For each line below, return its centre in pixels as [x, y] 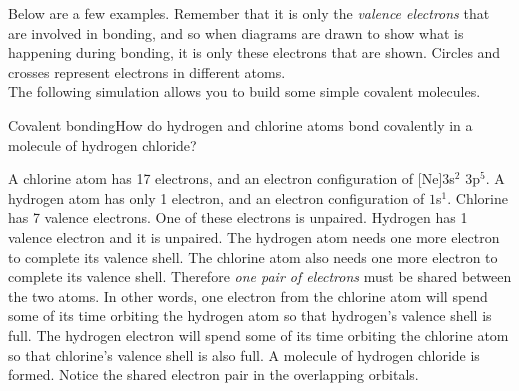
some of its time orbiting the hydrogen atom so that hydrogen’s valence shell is [250, 315]
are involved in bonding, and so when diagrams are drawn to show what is [236, 32]
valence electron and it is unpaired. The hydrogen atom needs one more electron [254, 236]
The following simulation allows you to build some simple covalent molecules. [244, 91]
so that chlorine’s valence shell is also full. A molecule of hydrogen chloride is [244, 354]
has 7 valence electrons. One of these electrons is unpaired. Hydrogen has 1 [238, 217]
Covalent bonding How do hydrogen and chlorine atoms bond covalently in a [240, 124]
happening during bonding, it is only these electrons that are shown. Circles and [254, 52]
